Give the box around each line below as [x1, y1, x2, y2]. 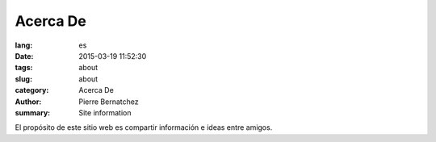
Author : [15, 97, 42, 106]
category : [15, 86, 49, 95]
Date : [15, 51, 34, 61]
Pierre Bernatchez [78, 97, 139, 106]
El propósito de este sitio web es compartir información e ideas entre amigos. [15, 123, 273, 132]
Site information [78, 107, 132, 117]
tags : [15, 63, 33, 73]
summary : [15, 107, 51, 117]
